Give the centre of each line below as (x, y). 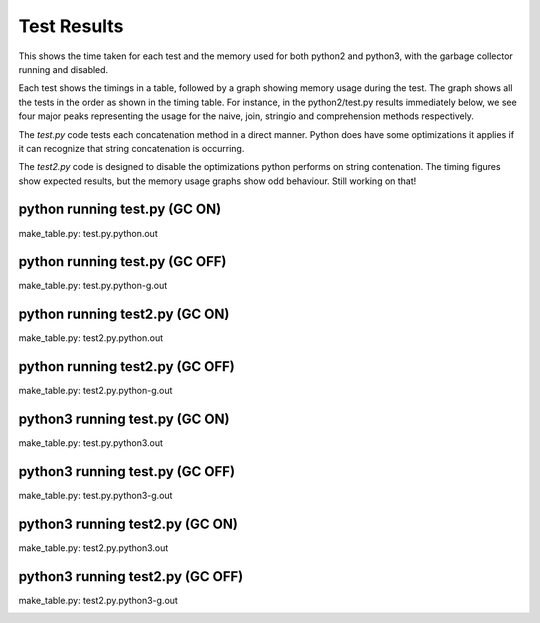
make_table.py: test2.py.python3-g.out (98, 600)
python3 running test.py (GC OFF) (126, 471)
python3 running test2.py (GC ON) (128, 523)
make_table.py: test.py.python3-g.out (95, 496)
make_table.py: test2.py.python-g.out (95, 391)
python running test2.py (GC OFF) (126, 366)
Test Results (71, 26)
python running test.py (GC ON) (120, 209)
